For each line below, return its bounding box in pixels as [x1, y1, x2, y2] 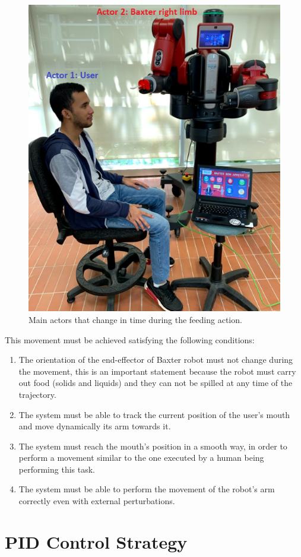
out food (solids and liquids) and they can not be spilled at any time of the [18, 376, 293, 389]
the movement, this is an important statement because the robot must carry [18, 365, 296, 377]
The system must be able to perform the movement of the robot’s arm [18, 483, 275, 495]
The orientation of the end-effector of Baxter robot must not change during [18, 353, 293, 366]
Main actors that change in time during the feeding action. [28, 313, 242, 325]
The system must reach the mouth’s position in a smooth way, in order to [18, 439, 287, 452]
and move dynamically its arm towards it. [18, 420, 171, 432]
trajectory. [18, 388, 56, 400]
